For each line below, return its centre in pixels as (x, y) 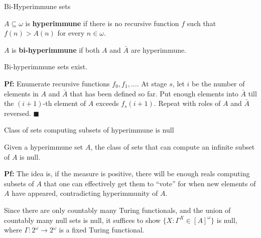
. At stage (152, 83)
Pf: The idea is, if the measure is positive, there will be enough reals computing (127, 173)
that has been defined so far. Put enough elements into (154, 93)
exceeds (107, 103)
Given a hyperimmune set (44, 146)
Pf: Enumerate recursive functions (57, 83)
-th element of (64, 103)
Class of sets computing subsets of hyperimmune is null (89, 130)
